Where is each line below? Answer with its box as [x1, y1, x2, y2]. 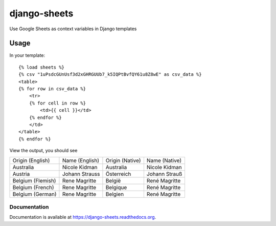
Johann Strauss [62, 170, 100, 177]
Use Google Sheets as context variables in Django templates [9, 26, 137, 32]
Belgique [105, 183, 127, 191]
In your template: [9, 52, 45, 58]
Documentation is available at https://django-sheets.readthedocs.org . [9, 214, 156, 220]
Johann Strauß [146, 170, 182, 177]
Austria [12, 170, 30, 177]
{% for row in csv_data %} [18, 86, 86, 92]
